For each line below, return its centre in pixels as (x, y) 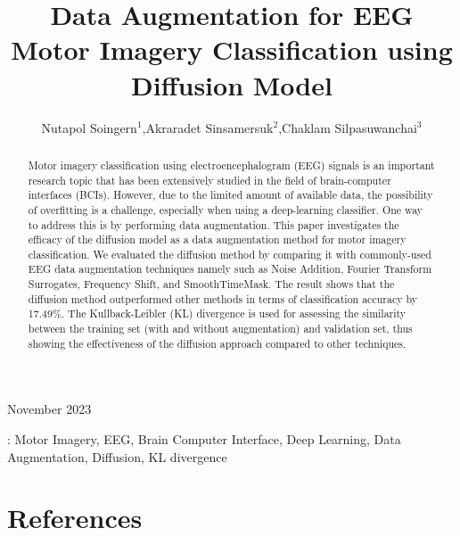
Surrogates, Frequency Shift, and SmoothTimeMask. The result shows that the (211, 284)
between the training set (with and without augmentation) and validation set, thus (220, 329)
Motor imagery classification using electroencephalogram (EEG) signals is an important (231, 165)
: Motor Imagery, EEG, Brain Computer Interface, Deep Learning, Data (204, 439)
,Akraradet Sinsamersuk (208, 127)
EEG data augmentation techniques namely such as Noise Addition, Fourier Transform (230, 269)
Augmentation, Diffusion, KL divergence (117, 456)
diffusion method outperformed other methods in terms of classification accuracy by (222, 298)
